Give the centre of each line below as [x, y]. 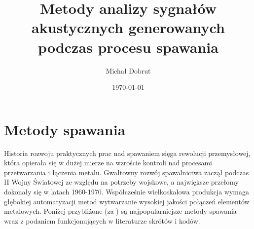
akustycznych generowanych [128, 27]
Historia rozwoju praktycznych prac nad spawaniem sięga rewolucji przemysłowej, [127, 153]
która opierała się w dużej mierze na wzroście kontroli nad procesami [108, 163]
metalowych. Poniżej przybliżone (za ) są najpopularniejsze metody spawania [120, 211]
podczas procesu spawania [128, 47]
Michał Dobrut [128, 70]
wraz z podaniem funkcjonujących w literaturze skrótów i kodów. [102, 220]
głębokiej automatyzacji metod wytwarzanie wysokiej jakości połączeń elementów [127, 201]
